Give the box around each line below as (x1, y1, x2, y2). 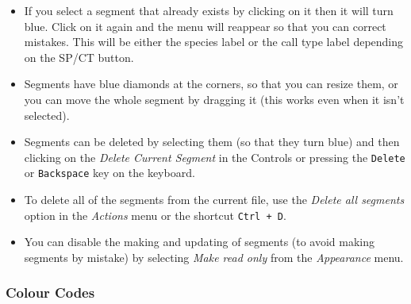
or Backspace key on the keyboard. (24, 164, 195, 181)
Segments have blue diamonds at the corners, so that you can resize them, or (24, 75, 398, 92)
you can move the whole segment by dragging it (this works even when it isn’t (24, 90, 405, 107)
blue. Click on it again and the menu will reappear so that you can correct (24, 17, 386, 34)
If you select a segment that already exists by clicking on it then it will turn (24, 2, 394, 18)
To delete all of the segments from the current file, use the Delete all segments (24, 191, 405, 208)
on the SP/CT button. (24, 48, 134, 65)
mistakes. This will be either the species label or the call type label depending (24, 33, 404, 50)
